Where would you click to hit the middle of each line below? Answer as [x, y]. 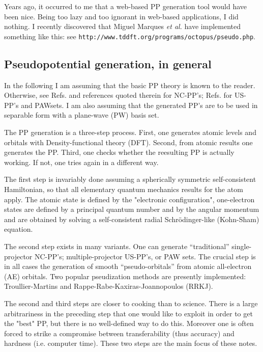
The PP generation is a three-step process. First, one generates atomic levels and [130, 132]
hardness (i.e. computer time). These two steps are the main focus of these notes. [131, 343]
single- [242, 246]
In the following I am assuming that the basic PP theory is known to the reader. [130, 85]
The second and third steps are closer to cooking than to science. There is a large [131, 303]
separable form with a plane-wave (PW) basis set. [82, 115]
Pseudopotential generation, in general [108, 63]
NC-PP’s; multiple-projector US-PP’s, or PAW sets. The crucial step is [145, 256]
